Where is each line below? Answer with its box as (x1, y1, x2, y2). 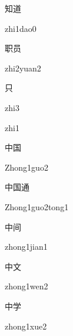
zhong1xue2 (5, 319, 47, 332)
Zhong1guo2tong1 (5, 200, 69, 213)
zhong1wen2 (5, 280, 48, 292)
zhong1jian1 (5, 240, 48, 253)
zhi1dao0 (5, 22, 36, 34)
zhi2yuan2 (5, 61, 41, 74)
